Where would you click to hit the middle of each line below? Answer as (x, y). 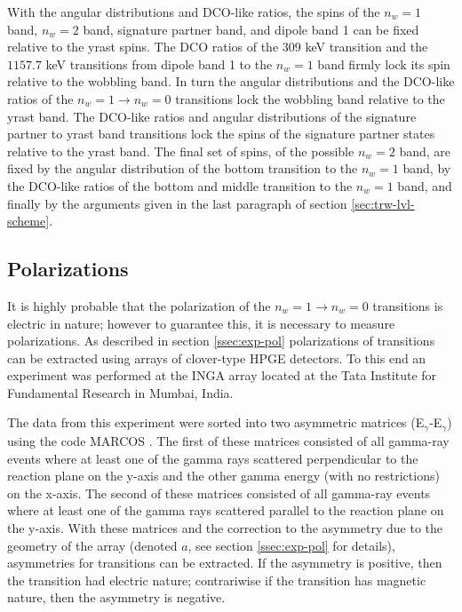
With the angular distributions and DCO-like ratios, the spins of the (194, 12)
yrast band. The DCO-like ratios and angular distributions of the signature (212, 116)
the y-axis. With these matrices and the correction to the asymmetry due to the (225, 527)
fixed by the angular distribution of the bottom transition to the (183, 168)
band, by (427, 168)
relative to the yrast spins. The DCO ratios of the (143, 47)
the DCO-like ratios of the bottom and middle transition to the (180, 185)
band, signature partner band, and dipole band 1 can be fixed (251, 29)
